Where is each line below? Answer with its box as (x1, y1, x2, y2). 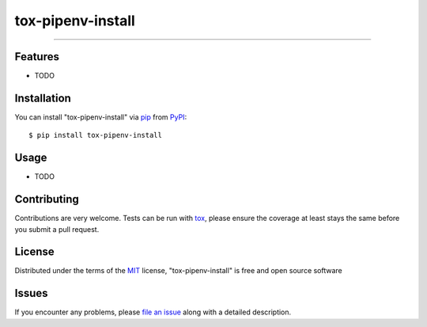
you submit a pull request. (14, 224, 100, 234)
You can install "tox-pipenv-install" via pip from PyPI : (14, 112, 187, 122)
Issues (14, 287, 48, 300)
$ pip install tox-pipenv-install (28, 131, 162, 140)
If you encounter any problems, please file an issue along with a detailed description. (14, 307, 292, 317)
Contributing (14, 192, 79, 206)
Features (14, 50, 59, 63)
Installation (14, 91, 71, 105)
